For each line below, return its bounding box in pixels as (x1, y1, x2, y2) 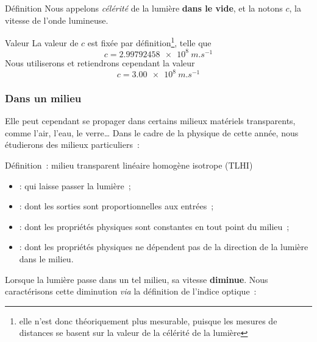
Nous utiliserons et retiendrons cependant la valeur (5, 56, 195, 69)
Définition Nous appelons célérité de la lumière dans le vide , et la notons (5, 2, 283, 14)
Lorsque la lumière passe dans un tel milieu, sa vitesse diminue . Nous (5, 273, 268, 285)
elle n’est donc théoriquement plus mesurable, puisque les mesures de (19, 314, 277, 327)
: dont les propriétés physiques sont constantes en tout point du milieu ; (19, 220, 290, 232)
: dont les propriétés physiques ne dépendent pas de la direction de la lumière (19, 240, 308, 253)
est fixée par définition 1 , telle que (87, 35, 212, 49)
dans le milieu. (19, 253, 74, 265)
